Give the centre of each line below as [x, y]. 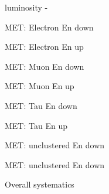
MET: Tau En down [41, 105]
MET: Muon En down [45, 66]
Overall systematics [40, 184]
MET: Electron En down [49, 27]
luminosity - [26, 7]
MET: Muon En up [40, 86]
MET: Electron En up [44, 47]
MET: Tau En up [36, 125]
